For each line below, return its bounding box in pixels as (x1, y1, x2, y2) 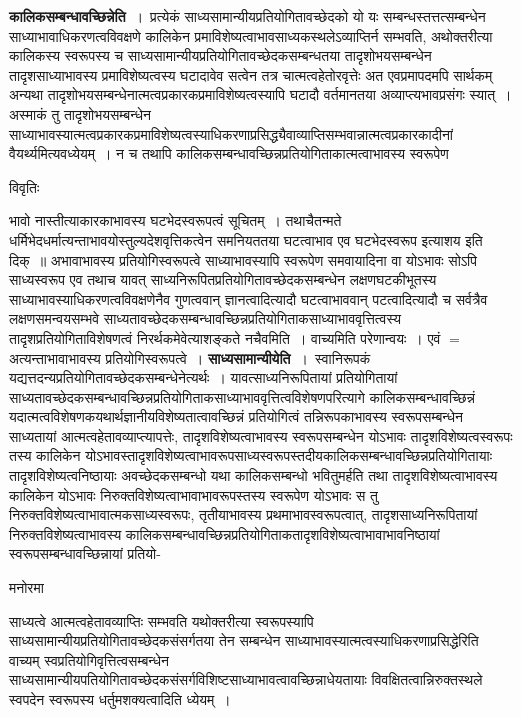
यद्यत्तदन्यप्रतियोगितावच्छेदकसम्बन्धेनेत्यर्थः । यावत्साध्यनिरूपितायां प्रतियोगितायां (9, 367, 398, 388)
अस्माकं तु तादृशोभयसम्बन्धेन (9, 103, 151, 124)
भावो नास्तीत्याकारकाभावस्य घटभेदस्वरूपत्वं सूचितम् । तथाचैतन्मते (9, 210, 342, 231)
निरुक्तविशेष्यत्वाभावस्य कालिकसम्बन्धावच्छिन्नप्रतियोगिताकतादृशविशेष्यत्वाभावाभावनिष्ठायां (9, 523, 440, 544)
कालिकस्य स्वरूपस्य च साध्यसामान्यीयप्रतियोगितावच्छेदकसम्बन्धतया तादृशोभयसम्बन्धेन (9, 45, 432, 66)
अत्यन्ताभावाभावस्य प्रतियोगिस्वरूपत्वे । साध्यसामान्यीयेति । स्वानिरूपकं (9, 347, 371, 368)
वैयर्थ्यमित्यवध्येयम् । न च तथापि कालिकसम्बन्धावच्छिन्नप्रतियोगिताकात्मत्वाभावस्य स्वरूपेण (9, 143, 449, 164)
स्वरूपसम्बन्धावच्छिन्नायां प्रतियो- (9, 543, 161, 564)
